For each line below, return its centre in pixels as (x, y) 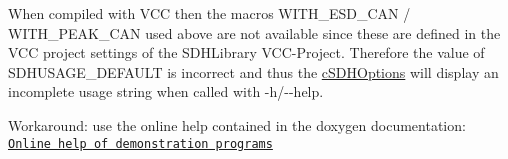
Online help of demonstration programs (140, 143)
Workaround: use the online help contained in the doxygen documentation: (237, 124)
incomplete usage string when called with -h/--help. (166, 91)
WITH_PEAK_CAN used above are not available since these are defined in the (254, 32)
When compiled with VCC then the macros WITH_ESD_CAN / (209, 13)
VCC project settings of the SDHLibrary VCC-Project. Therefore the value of (246, 52)
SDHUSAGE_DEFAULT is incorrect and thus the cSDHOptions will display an (253, 71)
